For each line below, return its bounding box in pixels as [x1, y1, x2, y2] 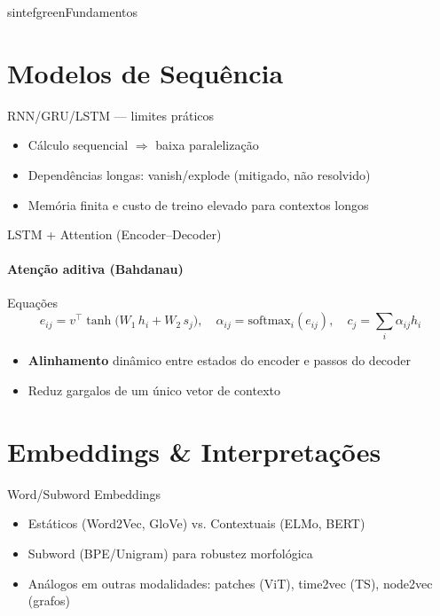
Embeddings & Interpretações [7, 433, 381, 469]
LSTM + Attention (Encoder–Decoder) [7, 225, 222, 244]
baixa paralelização [155, 136, 259, 154]
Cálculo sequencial [27, 136, 129, 154]
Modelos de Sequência [7, 54, 284, 90]
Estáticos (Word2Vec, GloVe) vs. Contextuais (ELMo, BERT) [27, 514, 365, 533]
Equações [7, 293, 59, 312]
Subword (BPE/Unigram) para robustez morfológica [27, 543, 313, 562]
